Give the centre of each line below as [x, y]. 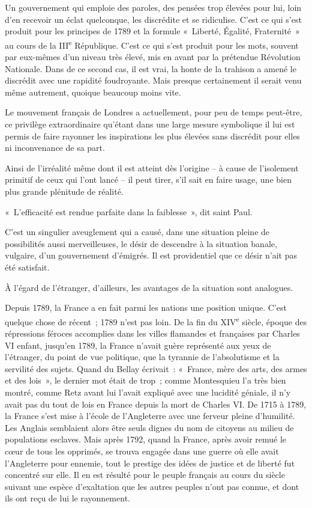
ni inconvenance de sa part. [55, 148]
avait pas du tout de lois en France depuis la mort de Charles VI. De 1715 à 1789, [156, 404]
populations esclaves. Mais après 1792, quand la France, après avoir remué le [146, 439]
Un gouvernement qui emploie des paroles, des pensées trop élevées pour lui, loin [153, 7]
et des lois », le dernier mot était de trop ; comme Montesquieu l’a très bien [145, 380]
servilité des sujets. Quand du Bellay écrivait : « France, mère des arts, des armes [156, 368]
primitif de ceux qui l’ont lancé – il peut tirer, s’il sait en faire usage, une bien [148, 179]
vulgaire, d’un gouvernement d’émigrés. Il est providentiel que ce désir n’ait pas [151, 255]
